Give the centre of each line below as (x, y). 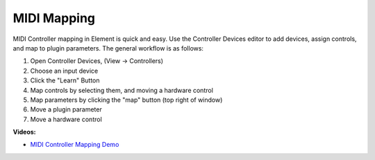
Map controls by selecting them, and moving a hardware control (122, 90)
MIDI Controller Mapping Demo (75, 145)
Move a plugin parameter (66, 109)
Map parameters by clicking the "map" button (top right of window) (126, 100)
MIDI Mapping (54, 18)
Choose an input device (64, 71)
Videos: (24, 132)
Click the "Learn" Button (65, 80)
